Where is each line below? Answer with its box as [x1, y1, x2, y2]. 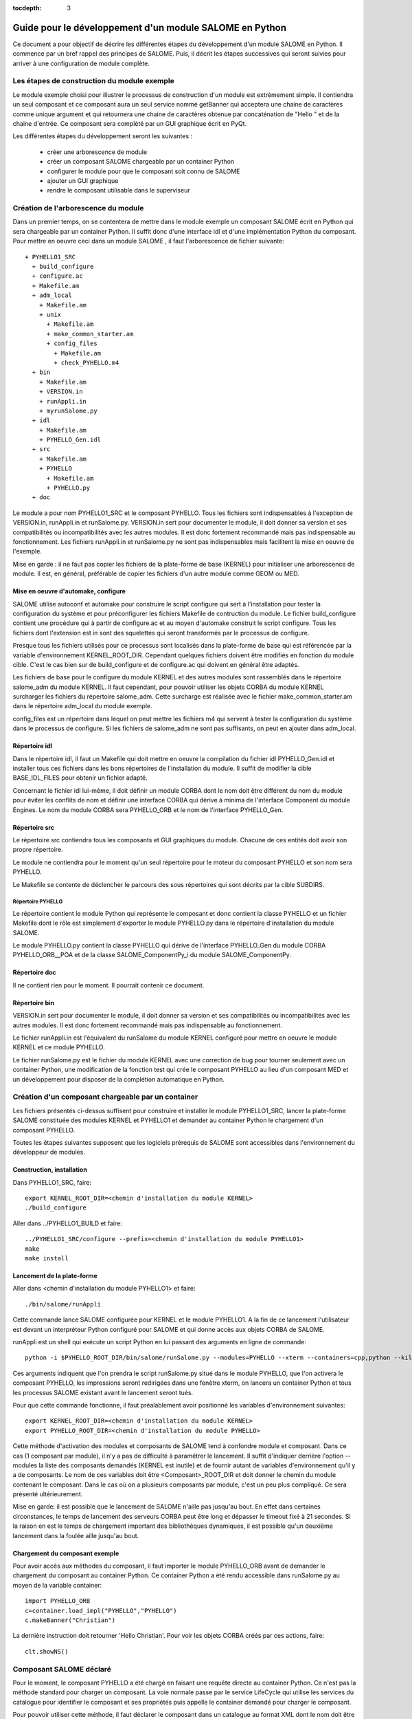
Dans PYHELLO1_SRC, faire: [12, 1178, 92, 1186]
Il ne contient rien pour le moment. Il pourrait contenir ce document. [12, 981, 205, 989]
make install [25, 1255, 69, 1262]
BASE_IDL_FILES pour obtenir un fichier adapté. [12, 774, 148, 782]
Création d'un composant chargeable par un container [12, 1092, 198, 1102]
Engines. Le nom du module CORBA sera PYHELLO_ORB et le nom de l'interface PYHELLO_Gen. [12, 805, 284, 814]
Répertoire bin [12, 998, 55, 1007]
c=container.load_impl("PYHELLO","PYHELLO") [25, 1606, 178, 1614]
